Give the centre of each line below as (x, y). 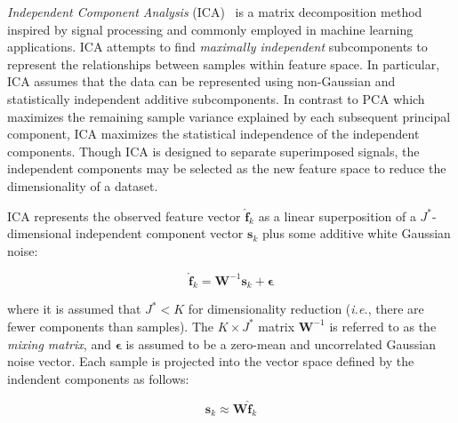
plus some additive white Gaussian (356, 233)
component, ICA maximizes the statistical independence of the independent (213, 134)
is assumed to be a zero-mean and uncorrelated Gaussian (281, 343)
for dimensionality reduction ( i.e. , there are (306, 309)
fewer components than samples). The (111, 326)
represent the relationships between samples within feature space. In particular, (224, 64)
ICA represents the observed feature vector (124, 215)
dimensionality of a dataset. (83, 185)
